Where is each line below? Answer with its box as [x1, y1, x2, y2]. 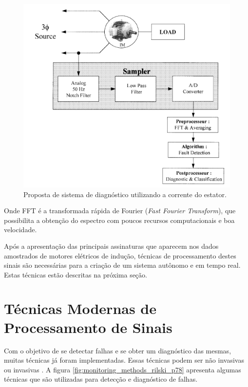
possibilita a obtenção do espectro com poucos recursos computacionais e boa [4, 215, 235, 225]
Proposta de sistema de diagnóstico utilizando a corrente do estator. [23, 189, 227, 199]
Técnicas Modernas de [4, 298, 157, 318]
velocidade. [4, 224, 37, 235]
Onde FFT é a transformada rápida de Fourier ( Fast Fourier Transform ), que [4, 205, 236, 216]
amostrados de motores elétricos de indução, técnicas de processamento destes [4, 250, 236, 260]
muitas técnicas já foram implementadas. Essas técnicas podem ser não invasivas [4, 355, 244, 365]
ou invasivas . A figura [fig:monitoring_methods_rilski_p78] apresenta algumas [4, 364, 241, 374]
